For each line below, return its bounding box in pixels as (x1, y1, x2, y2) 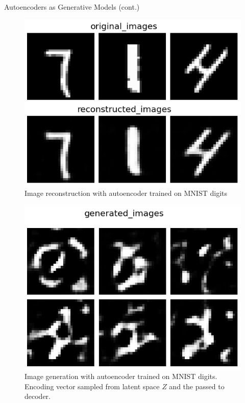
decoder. (24, 391, 51, 401)
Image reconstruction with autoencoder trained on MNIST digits (24, 188, 227, 198)
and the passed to (169, 381, 225, 391)
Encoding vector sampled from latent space (24, 381, 160, 391)
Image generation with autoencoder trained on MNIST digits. (24, 370, 217, 381)
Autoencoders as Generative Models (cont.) (4, 2, 140, 12)
